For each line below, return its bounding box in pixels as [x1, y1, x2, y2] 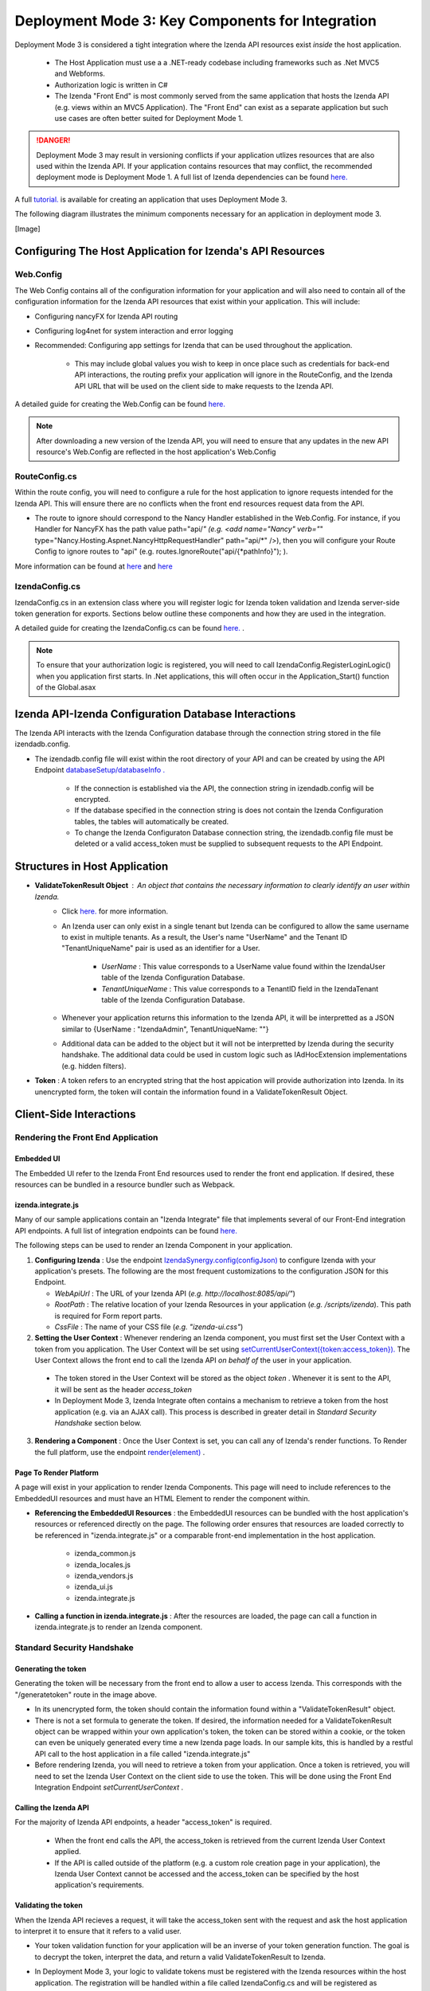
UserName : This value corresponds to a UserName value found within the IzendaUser [101, 961, 385, 971]
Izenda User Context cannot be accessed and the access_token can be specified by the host [54, 1868, 360, 1879]
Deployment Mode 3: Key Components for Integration [14, 12, 377, 29]
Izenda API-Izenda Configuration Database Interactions [14, 707, 296, 721]
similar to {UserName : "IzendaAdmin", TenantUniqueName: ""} [61, 1024, 270, 1034]
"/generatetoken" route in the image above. [14, 1689, 157, 1700]
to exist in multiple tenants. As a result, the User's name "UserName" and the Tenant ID [61, 932, 348, 941]
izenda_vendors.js [74, 1571, 134, 1580]
